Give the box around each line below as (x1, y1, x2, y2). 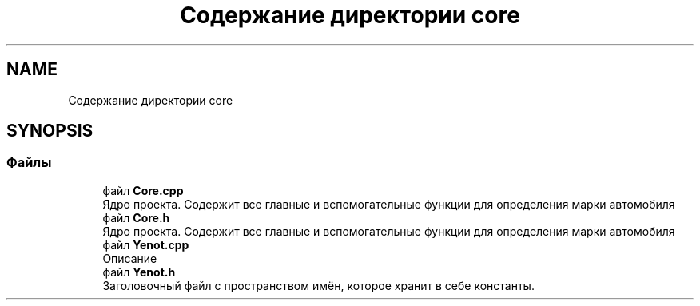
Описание (102, 251, 157, 265)
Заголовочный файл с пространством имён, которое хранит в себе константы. (102, 278, 535, 292)
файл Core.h (102, 210, 170, 225)
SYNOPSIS (6, 121, 93, 141)
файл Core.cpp (102, 183, 184, 197)
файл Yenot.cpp (102, 237, 189, 252)
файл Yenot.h (102, 264, 176, 279)
